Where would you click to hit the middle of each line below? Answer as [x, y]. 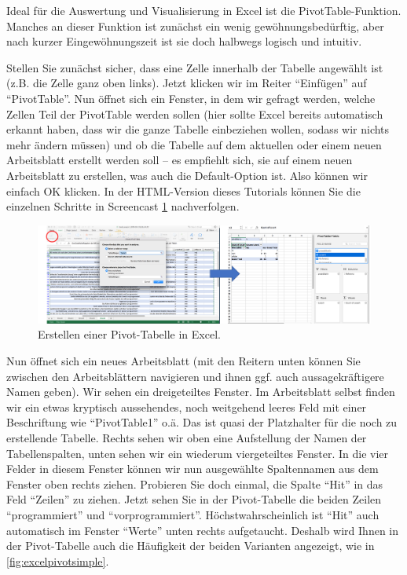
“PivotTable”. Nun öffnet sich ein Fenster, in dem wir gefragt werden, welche [191, 98]
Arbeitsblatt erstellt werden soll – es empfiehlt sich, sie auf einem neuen [180, 160]
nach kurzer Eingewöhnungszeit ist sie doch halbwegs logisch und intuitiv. [184, 41]
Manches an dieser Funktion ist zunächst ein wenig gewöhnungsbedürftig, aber [195, 26]
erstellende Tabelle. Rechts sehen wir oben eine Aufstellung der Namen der [187, 438]
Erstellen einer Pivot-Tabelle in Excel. [129, 334]
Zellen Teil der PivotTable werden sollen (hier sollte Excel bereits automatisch [195, 114]
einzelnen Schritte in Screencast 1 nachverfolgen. [123, 206]
